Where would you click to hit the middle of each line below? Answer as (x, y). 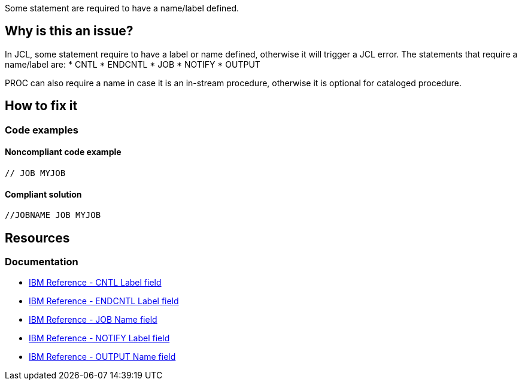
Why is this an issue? (69, 31)
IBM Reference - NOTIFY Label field (99, 338)
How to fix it (41, 106)
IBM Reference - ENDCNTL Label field (104, 301)
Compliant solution (43, 194)
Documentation (42, 261)
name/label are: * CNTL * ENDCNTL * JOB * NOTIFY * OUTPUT (133, 64)
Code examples (42, 130)
